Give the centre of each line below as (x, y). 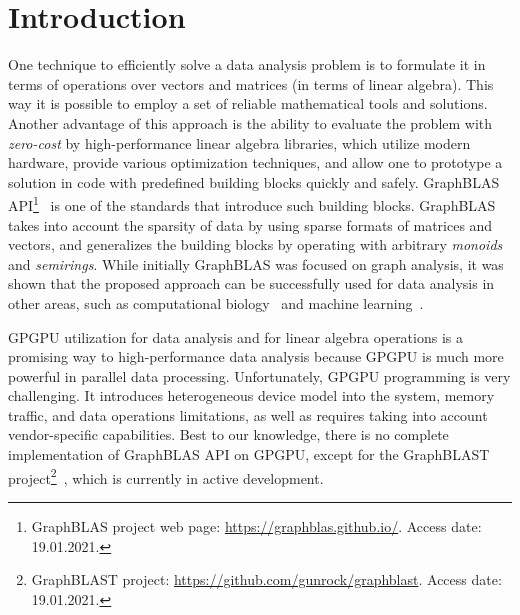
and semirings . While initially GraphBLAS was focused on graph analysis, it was (256, 263)
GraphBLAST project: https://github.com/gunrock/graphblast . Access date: (266, 579)
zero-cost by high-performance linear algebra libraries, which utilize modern (239, 142)
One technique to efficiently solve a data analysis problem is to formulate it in (247, 64)
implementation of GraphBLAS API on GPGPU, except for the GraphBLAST (249, 454)
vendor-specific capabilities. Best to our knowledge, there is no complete (228, 434)
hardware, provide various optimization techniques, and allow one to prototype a (255, 162)
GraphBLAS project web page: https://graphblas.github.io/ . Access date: (256, 525)
